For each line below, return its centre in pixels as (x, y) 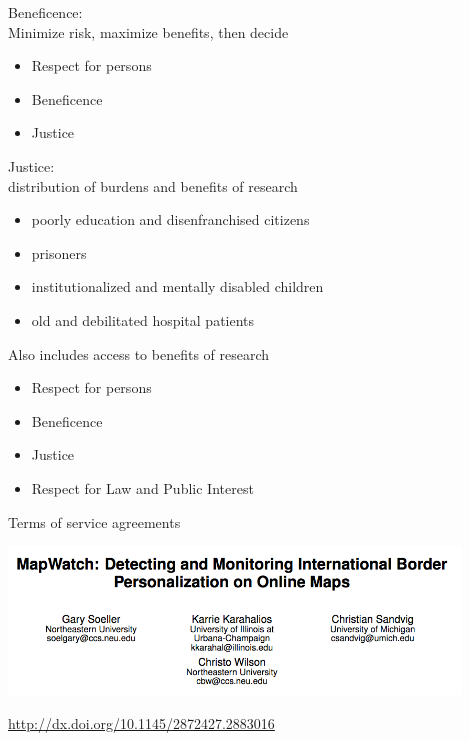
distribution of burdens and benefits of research (153, 185)
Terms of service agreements (94, 521)
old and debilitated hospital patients (143, 319)
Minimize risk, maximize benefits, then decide (148, 31)
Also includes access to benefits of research (139, 353)
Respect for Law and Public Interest (142, 487)
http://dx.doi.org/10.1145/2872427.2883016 (141, 722)
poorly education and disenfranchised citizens (170, 219)
